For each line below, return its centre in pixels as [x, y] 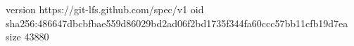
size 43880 [27, 37]
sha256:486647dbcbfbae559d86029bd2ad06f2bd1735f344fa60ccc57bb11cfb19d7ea [177, 23]
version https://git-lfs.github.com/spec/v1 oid [105, 9]
